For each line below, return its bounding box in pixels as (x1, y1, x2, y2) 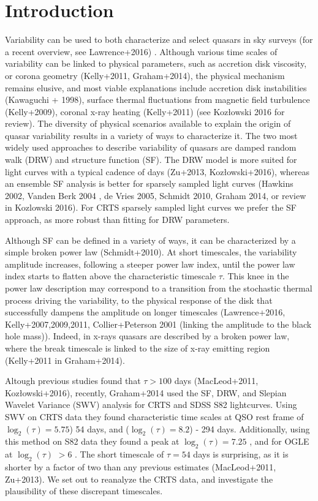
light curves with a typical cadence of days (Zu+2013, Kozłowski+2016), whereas (5, 165, 309, 178)
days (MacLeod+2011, (174, 374, 259, 387)
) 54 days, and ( (69, 422, 129, 435)
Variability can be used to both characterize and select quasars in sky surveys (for (5, 33, 313, 46)
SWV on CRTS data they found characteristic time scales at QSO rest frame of (5, 410, 304, 423)
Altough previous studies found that (5, 374, 141, 387)
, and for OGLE (249, 435, 309, 448)
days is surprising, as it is (193, 448, 289, 461)
